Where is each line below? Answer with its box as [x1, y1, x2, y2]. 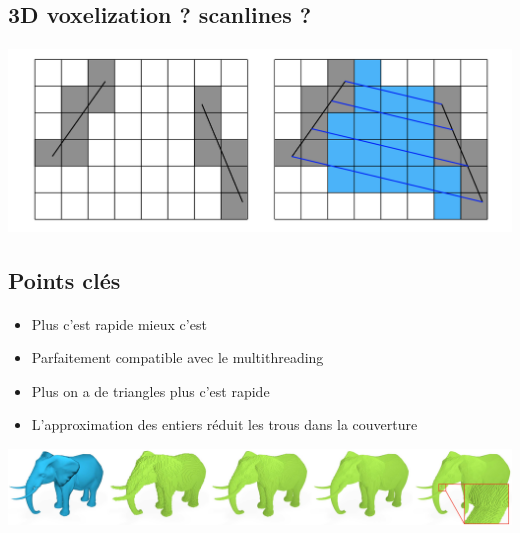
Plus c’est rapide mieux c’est [31, 313, 207, 334]
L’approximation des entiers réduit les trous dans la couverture [31, 414, 418, 435]
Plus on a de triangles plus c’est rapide [31, 380, 270, 401]
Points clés [8, 264, 121, 295]
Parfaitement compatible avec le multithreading [31, 347, 324, 368]
